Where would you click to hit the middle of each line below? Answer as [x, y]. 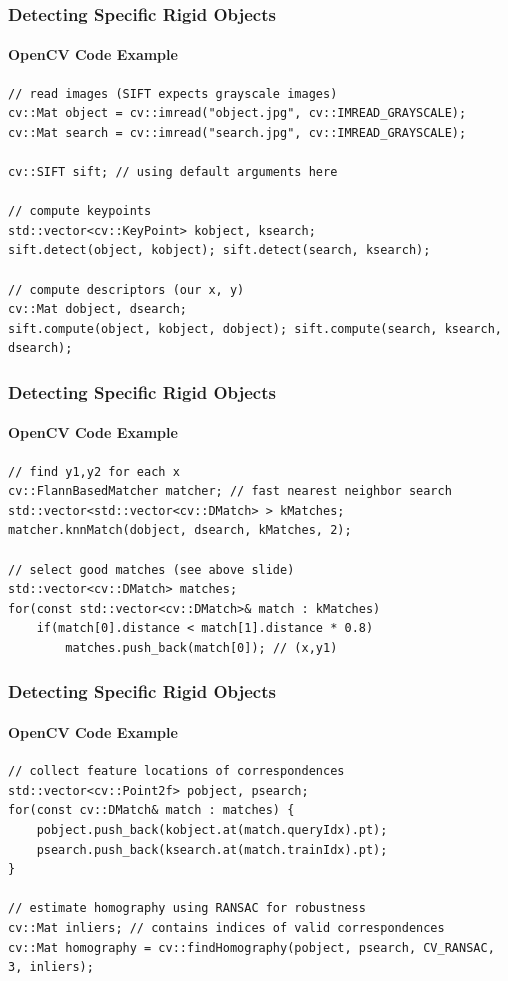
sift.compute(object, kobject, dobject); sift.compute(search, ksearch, [255, 328]
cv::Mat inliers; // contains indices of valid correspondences [226, 927]
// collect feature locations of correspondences [176, 771]
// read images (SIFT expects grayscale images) [173, 93]
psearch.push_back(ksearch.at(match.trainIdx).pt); [212, 849]
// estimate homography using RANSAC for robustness [187, 908]
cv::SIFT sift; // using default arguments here [173, 172]
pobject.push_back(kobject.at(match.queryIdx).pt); [212, 829]
